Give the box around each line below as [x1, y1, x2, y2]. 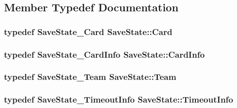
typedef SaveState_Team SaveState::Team [4, 71, 177, 83]
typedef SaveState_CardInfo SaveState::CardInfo [4, 48, 205, 60]
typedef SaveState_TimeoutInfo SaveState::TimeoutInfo [4, 93, 234, 106]
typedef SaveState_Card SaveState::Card [4, 25, 173, 37]
